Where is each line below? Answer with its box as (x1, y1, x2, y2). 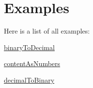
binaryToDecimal (4, 42, 55, 52)
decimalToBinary (4, 74, 55, 85)
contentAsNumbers (4, 58, 61, 69)
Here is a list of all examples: (4, 26, 90, 36)
